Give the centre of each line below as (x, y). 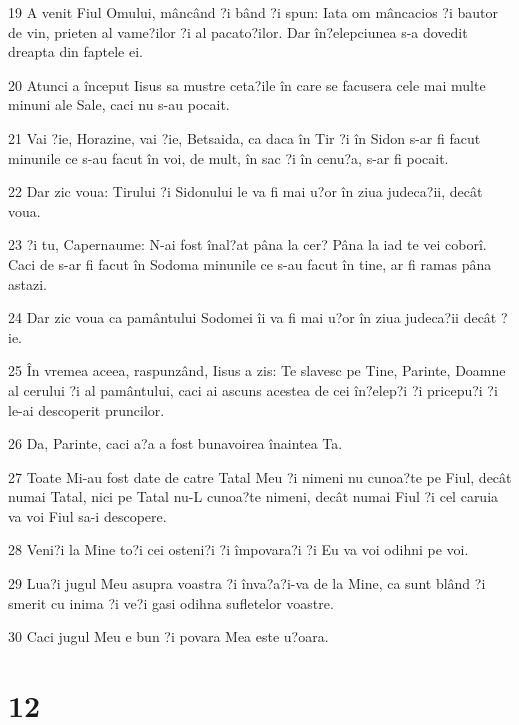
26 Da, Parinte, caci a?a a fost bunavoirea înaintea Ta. (175, 443)
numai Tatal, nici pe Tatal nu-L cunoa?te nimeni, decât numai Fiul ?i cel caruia (253, 496)
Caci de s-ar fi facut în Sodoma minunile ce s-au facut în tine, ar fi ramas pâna (250, 263)
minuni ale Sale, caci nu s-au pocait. (119, 104)
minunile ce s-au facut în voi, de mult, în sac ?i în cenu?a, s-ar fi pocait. (228, 157)
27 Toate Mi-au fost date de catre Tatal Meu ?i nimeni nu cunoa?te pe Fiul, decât (260, 476)
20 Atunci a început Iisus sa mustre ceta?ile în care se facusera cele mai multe (247, 84)
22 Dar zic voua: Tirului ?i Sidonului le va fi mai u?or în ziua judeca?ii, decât (245, 191)
